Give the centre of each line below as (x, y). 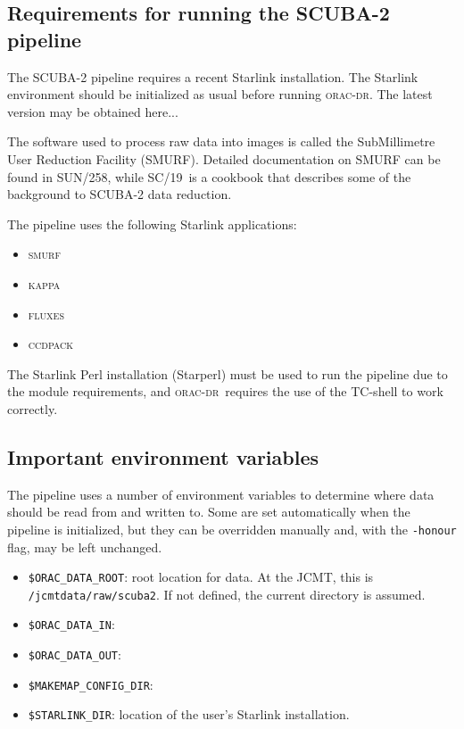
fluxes (46, 314)
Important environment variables (163, 456)
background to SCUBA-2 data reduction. (120, 194)
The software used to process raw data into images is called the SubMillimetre (221, 141)
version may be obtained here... (93, 111)
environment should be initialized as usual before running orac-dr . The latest (220, 94)
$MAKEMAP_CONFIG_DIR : (91, 684)
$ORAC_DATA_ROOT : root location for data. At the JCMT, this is (201, 577)
